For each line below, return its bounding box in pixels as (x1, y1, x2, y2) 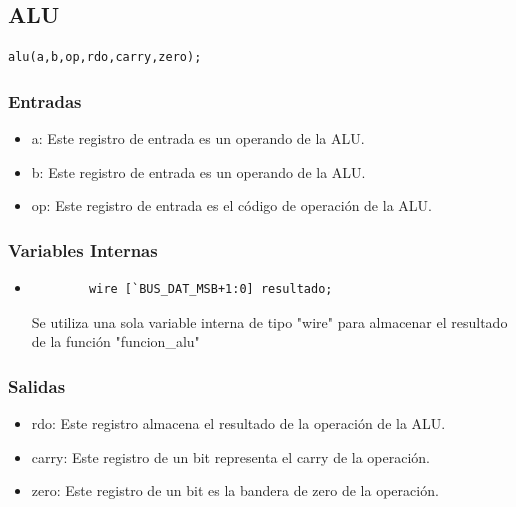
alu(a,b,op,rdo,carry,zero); (8, 50, 202, 65)
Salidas (8, 373, 66, 398)
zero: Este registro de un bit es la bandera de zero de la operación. (31, 480, 439, 501)
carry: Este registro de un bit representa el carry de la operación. (31, 446, 431, 467)
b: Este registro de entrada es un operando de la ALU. (31, 161, 366, 182)
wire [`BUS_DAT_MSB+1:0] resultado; (89, 282, 333, 297)
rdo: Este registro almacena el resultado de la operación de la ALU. (31, 413, 446, 434)
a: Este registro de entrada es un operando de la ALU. (31, 128, 365, 149)
